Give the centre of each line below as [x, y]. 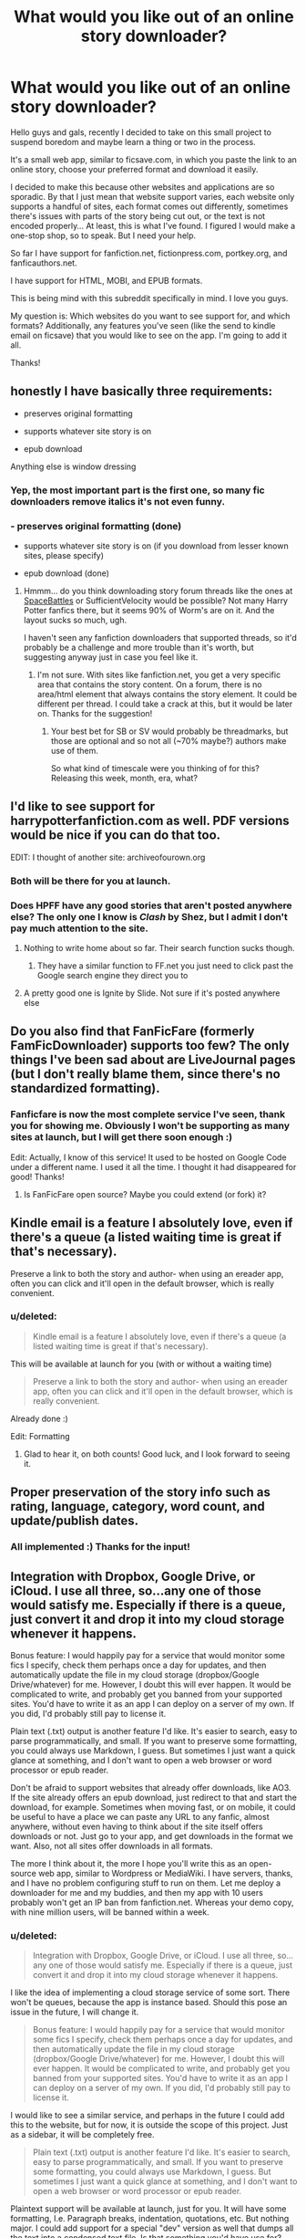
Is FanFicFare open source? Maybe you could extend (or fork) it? [145, 1194]
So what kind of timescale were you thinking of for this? [155, 768]
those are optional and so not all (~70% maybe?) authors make [168, 740]
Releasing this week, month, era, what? [124, 778]
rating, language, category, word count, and [138, 1506]
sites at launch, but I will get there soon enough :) [122, 1137]
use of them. [74, 750]
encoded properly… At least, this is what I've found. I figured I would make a [153, 225]
